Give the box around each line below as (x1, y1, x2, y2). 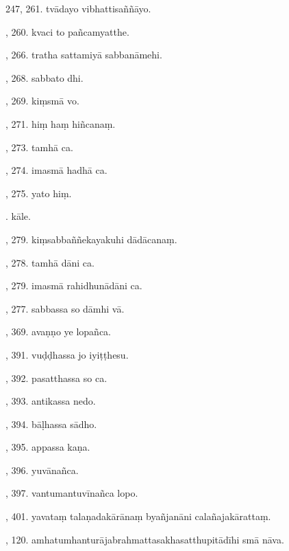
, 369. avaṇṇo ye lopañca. (5, 324, 111, 339)
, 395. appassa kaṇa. (5, 440, 90, 454)
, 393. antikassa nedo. (5, 394, 96, 408)
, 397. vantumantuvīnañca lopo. (5, 486, 138, 500)
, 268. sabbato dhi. (5, 70, 84, 85)
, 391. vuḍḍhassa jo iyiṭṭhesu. (5, 347, 129, 361)
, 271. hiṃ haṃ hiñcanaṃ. (5, 116, 116, 131)
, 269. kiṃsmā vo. (5, 93, 79, 108)
